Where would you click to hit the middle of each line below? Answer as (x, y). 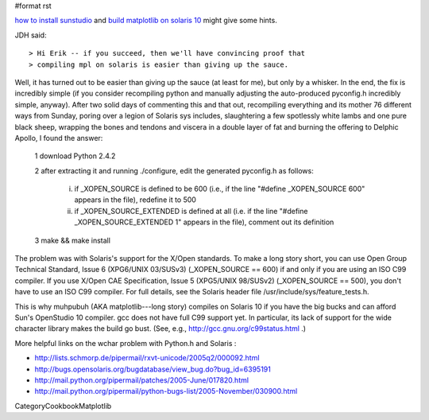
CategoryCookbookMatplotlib (63, 406)
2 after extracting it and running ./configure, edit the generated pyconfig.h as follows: (174, 170)
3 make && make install (73, 240)
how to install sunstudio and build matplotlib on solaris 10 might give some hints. (146, 21)
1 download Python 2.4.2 (75, 156)
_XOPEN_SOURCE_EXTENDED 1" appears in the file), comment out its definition (204, 222)
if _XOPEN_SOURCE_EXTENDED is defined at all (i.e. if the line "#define (191, 211)
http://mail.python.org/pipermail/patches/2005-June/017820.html (142, 380)
